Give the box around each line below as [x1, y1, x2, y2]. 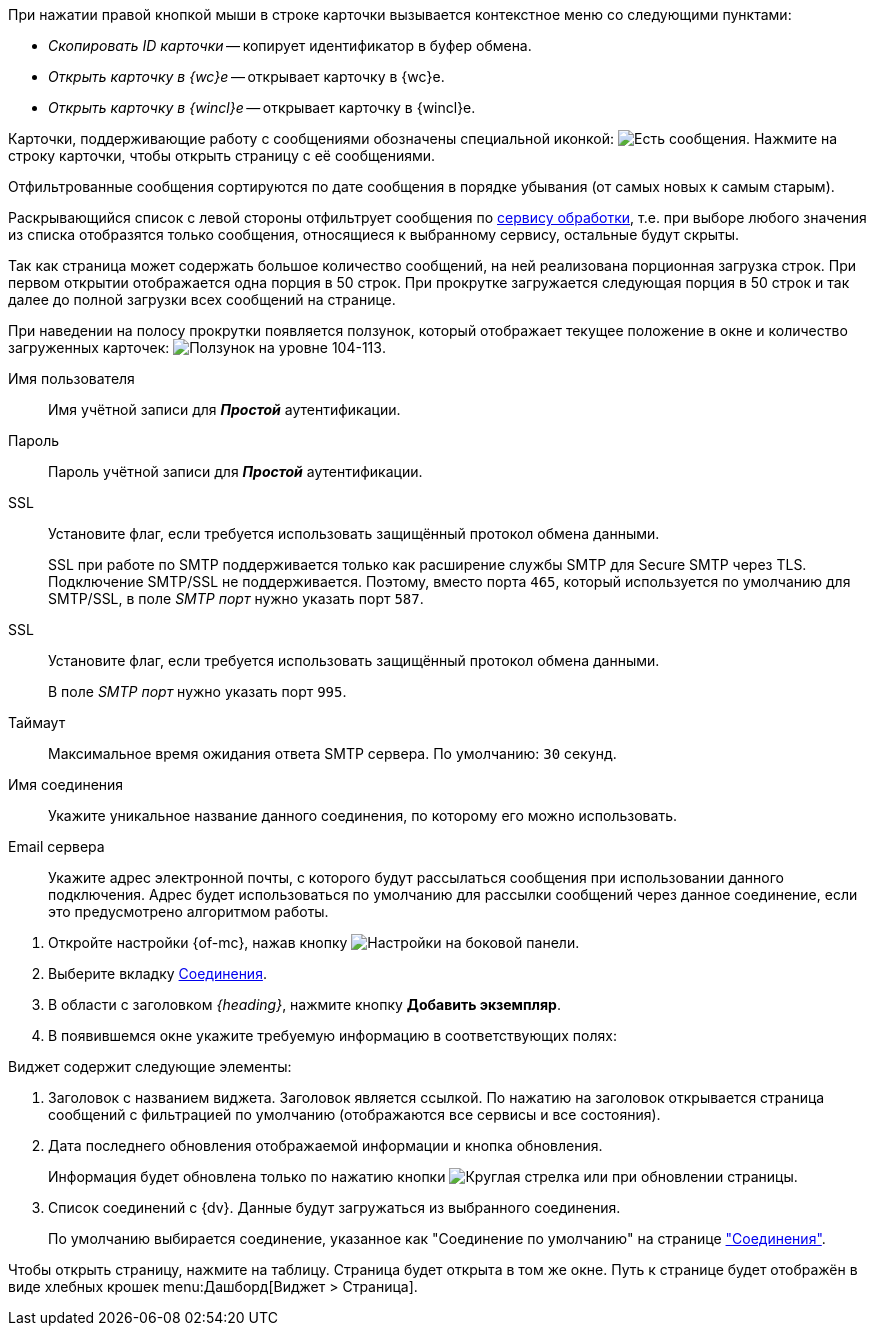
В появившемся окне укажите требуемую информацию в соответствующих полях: [48, 1027, 617, 1044]
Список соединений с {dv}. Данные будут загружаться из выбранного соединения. [48, 1199, 621, 1216]
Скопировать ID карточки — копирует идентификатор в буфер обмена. [48, 37, 532, 54]
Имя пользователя [8, 370, 135, 387]
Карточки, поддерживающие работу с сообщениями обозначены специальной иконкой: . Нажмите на [8, 130, 838, 147]
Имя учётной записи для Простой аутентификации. [48, 401, 401, 418]
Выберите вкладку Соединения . [48, 965, 267, 982]
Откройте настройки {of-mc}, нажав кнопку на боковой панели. [48, 934, 580, 951]
